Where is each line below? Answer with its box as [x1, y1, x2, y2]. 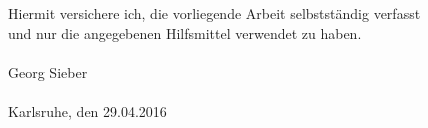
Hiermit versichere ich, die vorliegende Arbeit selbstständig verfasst [8, 3, 421, 24]
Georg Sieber [8, 61, 88, 82]
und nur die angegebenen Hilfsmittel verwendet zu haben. [8, 22, 362, 43]
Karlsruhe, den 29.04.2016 [8, 101, 167, 122]
